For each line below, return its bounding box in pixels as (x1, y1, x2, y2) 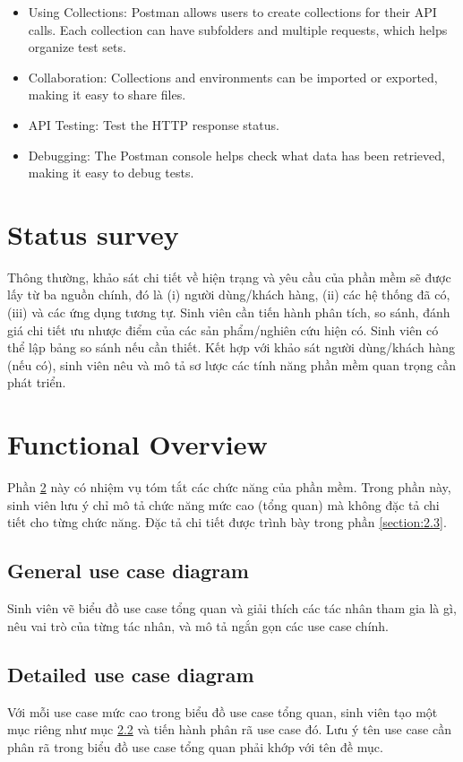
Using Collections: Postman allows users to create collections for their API (28, 3, 437, 21)
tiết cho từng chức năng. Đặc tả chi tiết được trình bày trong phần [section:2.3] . (7, 513, 447, 532)
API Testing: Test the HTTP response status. (28, 115, 279, 134)
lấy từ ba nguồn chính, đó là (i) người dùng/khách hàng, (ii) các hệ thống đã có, (7, 285, 450, 304)
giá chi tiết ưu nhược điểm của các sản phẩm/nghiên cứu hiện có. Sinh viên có (7, 320, 439, 339)
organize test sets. (28, 38, 126, 56)
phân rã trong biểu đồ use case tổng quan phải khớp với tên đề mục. (7, 737, 383, 756)
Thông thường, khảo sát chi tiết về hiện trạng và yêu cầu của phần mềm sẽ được (7, 267, 451, 286)
